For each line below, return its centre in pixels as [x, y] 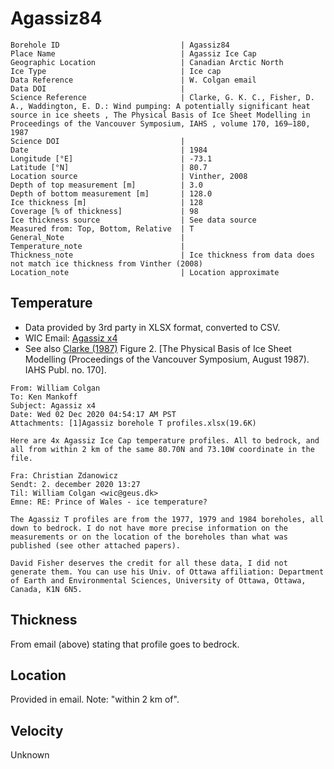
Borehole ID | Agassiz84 [120, 45]
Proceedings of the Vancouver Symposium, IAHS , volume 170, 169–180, [160, 123]
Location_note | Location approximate [145, 272]
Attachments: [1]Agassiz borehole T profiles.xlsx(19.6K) [133, 423]
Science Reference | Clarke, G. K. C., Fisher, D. [162, 97]
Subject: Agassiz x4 [53, 405]
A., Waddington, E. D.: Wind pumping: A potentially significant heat [160, 106]
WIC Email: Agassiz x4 [71, 338]
